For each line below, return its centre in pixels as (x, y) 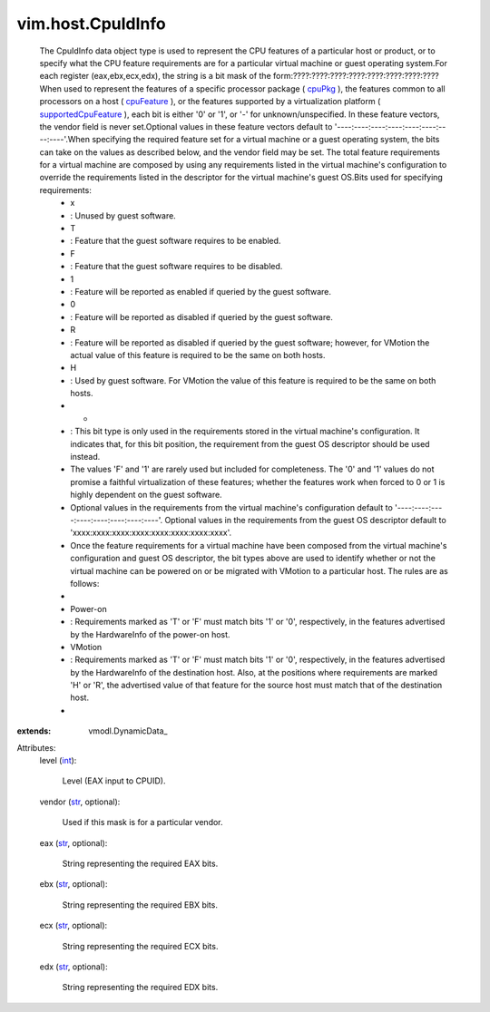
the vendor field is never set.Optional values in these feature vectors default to (186, 126)
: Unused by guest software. (123, 215)
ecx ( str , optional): (73, 926)
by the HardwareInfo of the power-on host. (150, 634)
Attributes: (36, 747)
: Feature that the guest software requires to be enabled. (176, 241)
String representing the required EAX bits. (140, 863)
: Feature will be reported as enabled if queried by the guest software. (201, 291)
